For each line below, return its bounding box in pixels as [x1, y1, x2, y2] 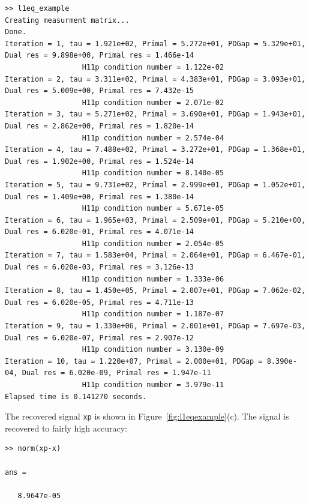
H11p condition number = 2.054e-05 [82, 239, 224, 248]
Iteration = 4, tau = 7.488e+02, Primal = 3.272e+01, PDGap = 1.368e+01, [5, 145, 306, 154]
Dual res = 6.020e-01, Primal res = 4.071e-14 [5, 227, 194, 236]
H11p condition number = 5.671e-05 [82, 204, 224, 213]
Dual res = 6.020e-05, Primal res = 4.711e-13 [5, 298, 194, 307]
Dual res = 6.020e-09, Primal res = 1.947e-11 [22, 369, 211, 378]
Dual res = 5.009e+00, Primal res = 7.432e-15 [5, 86, 194, 95]
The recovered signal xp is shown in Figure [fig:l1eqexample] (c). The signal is [5, 410, 289, 423]
